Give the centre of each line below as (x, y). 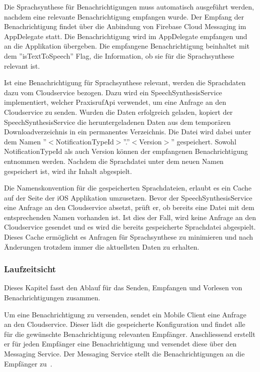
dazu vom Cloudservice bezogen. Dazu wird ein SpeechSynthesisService (113, 92)
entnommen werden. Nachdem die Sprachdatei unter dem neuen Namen (114, 161)
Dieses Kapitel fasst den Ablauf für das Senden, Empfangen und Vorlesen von (123, 288)
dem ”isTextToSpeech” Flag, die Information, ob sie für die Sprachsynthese (119, 55)
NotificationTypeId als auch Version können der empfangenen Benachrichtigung (126, 151)
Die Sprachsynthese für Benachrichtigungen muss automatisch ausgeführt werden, (129, 7)
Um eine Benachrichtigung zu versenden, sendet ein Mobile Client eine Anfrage (125, 314)
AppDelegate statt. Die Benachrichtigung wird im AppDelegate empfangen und (126, 36)
